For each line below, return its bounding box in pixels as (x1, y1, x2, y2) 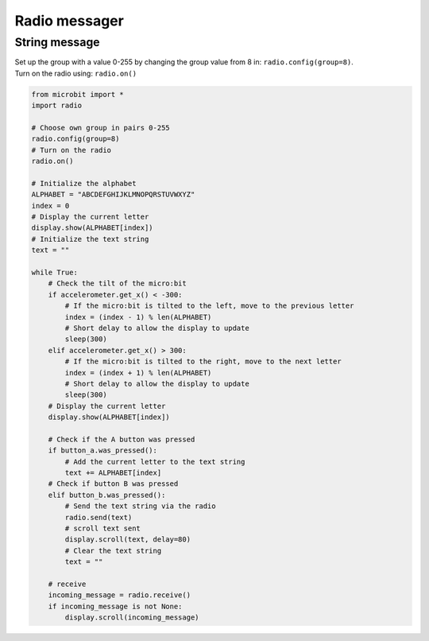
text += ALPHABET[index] (64, 468, 162, 477)
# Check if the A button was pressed (48, 434, 195, 444)
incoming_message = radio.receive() (48, 591, 191, 600)
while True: (31, 268, 79, 278)
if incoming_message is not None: (48, 601, 183, 611)
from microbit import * (31, 90, 125, 99)
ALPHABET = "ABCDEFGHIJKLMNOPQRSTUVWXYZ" (31, 190, 195, 199)
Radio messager (14, 12, 125, 29)
